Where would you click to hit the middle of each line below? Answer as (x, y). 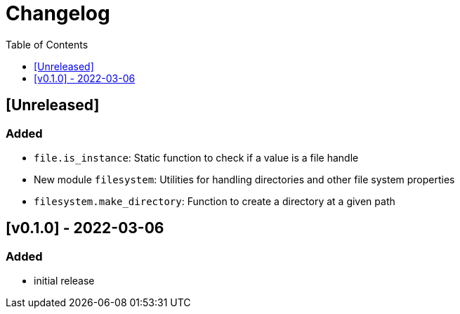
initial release (64, 281)
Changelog (58, 13)
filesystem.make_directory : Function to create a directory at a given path (215, 201)
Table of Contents (47, 44)
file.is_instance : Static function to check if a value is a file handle (196, 157)
